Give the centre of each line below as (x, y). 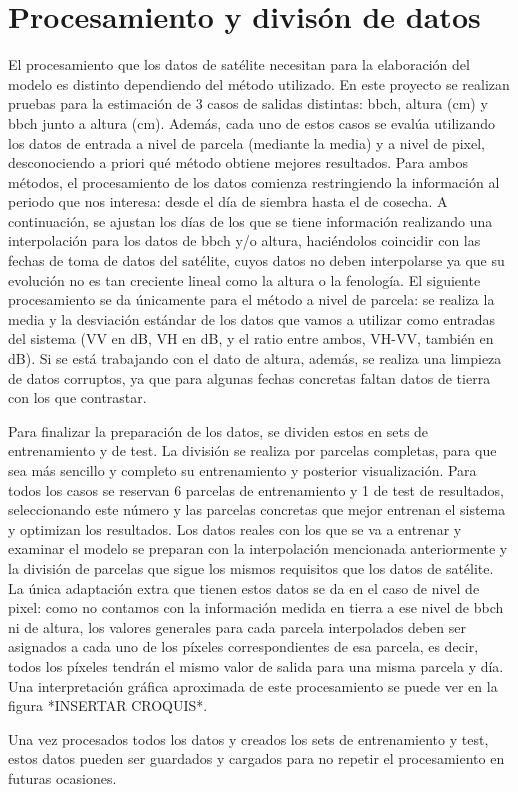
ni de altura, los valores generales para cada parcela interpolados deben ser (237, 626)
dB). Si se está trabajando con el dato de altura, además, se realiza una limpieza (255, 358)
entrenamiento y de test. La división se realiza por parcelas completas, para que (252, 450)
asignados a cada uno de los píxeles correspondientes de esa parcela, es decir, (243, 646)
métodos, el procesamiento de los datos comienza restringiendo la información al (254, 181)
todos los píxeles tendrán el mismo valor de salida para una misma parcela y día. (256, 665)
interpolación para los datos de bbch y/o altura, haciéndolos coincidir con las (244, 240)
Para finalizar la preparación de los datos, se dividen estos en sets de (218, 430)
